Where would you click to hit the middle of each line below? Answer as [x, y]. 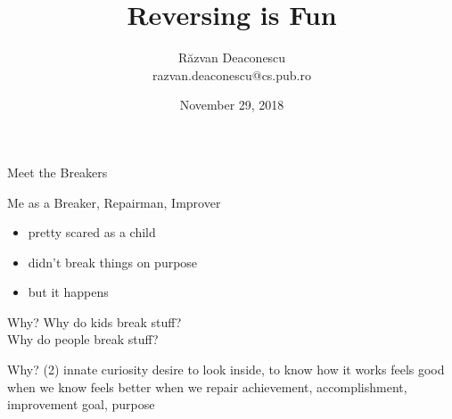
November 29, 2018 [232, 105]
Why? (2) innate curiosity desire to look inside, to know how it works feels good [226, 370]
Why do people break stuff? [83, 339]
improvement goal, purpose [81, 404]
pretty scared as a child [92, 232]
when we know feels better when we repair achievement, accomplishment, [207, 386]
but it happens [68, 292]
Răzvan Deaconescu [232, 58]
